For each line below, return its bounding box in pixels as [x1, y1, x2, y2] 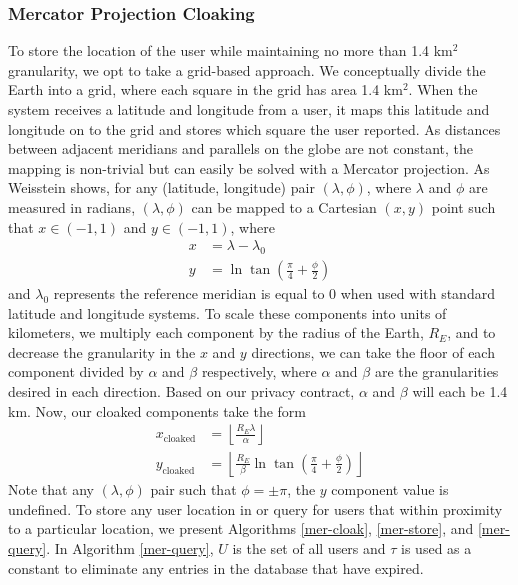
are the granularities [374, 361, 499, 382]
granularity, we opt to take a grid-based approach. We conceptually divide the [8, 59, 486, 80]
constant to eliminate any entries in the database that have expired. [8, 557, 424, 578]
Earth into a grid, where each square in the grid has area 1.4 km [8, 79, 403, 100]
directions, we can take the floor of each [251, 341, 495, 362]
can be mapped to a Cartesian [191, 196, 377, 217]
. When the [408, 79, 478, 100]
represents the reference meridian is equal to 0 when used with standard [53, 283, 495, 304]
